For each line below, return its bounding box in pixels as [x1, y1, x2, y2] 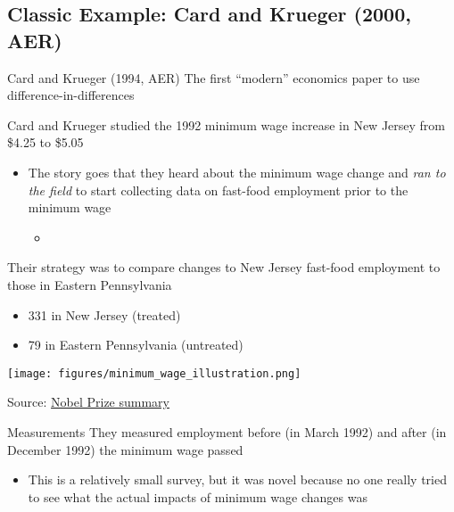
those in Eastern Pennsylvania [7, 275, 172, 293]
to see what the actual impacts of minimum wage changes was [28, 487, 367, 506]
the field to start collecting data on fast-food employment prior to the [28, 180, 409, 199]
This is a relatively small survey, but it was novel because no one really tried [28, 470, 447, 489]
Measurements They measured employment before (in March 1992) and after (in [7, 422, 447, 441]
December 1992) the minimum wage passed [7, 440, 244, 458]
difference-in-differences [7, 86, 135, 104]
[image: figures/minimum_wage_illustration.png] [7, 367, 301, 380]
